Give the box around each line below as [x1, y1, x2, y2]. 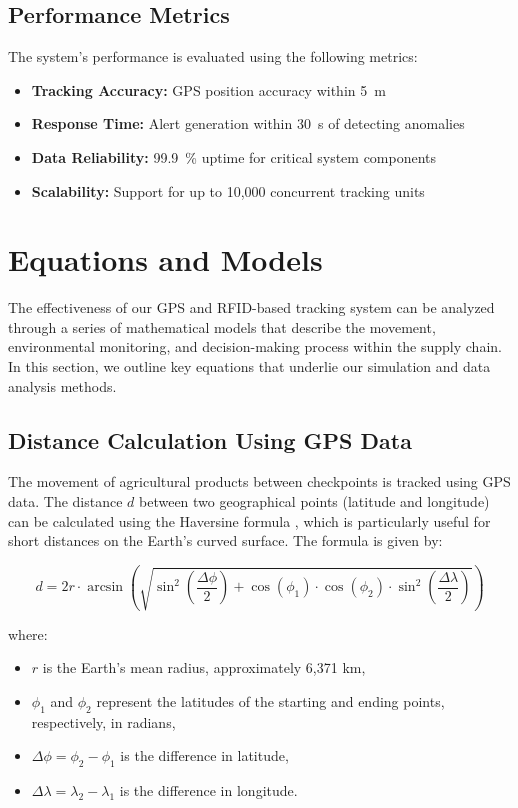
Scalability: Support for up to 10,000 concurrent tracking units [31, 180, 425, 201]
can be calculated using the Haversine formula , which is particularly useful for [8, 510, 491, 531]
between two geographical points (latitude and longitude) [139, 491, 490, 512]
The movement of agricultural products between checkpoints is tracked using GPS [8, 471, 511, 492]
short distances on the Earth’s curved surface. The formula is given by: [8, 530, 443, 551]
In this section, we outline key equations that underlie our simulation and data [8, 356, 491, 377]
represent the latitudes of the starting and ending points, [96, 690, 445, 711]
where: [8, 623, 48, 644]
